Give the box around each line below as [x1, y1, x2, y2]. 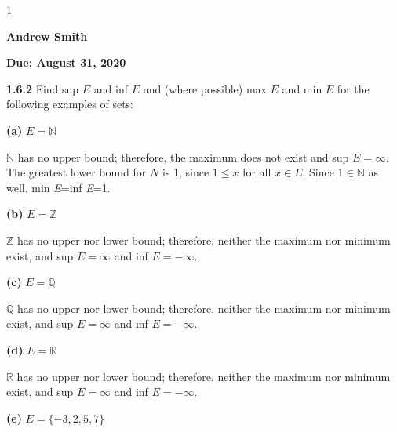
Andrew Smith [6, 27, 88, 44]
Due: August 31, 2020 [6, 54, 126, 71]
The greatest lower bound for [6, 164, 147, 180]
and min [282, 80, 322, 96]
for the [337, 80, 370, 96]
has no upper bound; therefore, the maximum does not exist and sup [17, 148, 349, 165]
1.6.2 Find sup [6, 80, 79, 96]
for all [242, 164, 271, 180]
